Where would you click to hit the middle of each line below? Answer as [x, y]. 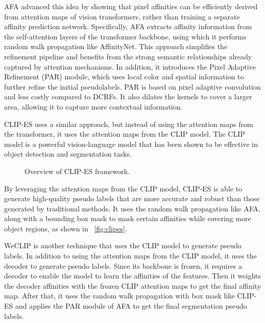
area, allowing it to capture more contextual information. [93, 106]
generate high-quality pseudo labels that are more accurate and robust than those [132, 198]
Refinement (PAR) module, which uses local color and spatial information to [124, 77]
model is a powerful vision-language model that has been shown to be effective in [131, 144]
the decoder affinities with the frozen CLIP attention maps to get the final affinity [133, 285]
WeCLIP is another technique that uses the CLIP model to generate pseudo [123, 245]
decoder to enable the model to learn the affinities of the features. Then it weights [132, 276]
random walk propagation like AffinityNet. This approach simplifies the [116, 46]
